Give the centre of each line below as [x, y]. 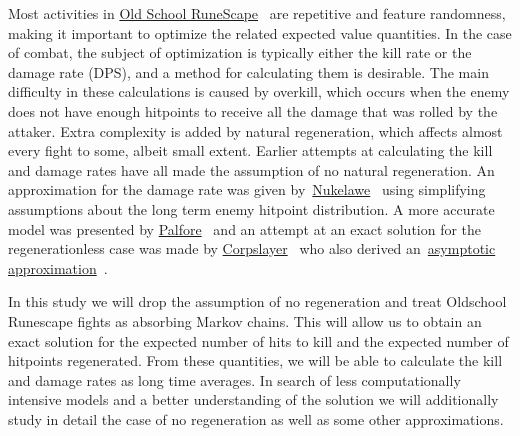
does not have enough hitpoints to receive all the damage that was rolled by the [253, 110]
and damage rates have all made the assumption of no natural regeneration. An [251, 169]
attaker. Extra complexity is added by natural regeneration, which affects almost [255, 130]
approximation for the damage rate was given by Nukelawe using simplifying [247, 189]
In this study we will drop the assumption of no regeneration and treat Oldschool [257, 301]
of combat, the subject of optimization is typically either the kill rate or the [240, 52]
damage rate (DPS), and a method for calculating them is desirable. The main [248, 71]
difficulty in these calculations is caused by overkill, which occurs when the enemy [259, 91]
